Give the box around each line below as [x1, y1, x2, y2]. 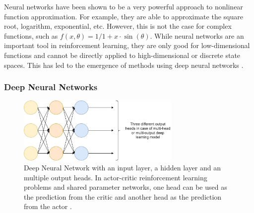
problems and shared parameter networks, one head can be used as [24, 182, 227, 192]
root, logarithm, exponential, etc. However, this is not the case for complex [4, 21, 232, 31]
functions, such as [4, 30, 58, 41]
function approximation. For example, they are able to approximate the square [4, 11, 243, 21]
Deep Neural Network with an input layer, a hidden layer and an [24, 162, 221, 172]
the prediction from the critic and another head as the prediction [24, 191, 222, 202]
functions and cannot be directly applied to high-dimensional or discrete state [4, 50, 241, 60]
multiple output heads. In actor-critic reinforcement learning [24, 172, 207, 182]
